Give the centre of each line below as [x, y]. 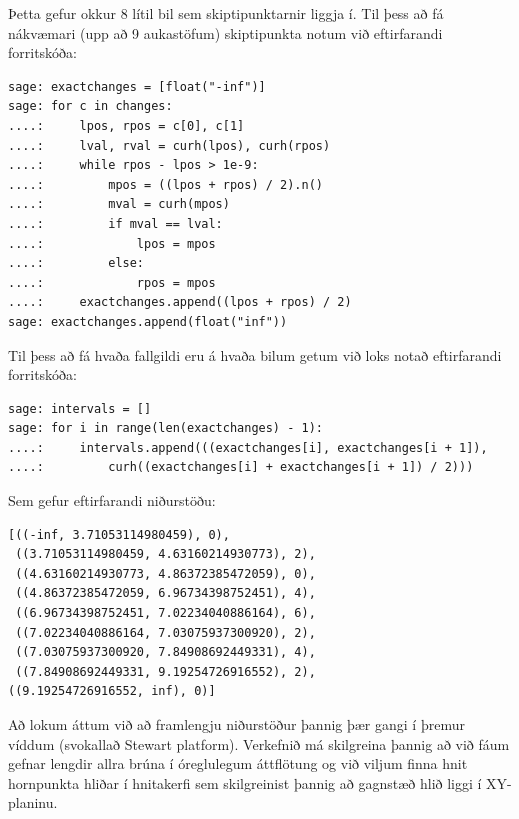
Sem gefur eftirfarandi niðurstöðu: [112, 500]
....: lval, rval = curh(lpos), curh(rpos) [169, 145]
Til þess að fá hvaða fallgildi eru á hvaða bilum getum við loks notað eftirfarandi [255, 354]
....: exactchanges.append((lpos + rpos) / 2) [180, 302]
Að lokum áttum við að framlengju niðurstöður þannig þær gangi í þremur [236, 724]
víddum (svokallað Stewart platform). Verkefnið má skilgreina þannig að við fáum [259, 743]
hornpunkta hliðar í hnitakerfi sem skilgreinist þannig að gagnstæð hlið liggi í [245, 782]
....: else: [76, 263]
